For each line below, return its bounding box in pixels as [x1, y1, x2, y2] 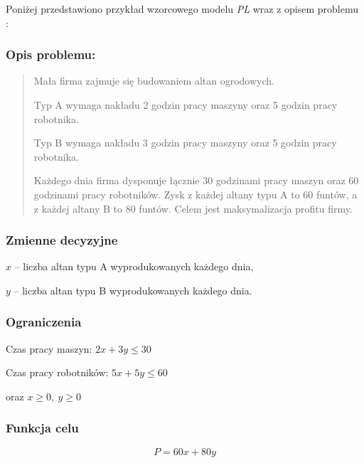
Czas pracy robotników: [6, 365, 109, 380]
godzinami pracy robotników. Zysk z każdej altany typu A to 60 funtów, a [33, 186, 358, 201]
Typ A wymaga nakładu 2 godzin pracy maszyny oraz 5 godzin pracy [33, 97, 338, 112]
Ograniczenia [6, 313, 82, 331]
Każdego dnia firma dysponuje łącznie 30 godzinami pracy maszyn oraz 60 [33, 173, 359, 188]
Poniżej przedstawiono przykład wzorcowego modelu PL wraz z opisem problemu [6, 1, 358, 16]
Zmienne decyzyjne [6, 231, 118, 249]
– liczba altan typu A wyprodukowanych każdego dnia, [14, 259, 254, 274]
